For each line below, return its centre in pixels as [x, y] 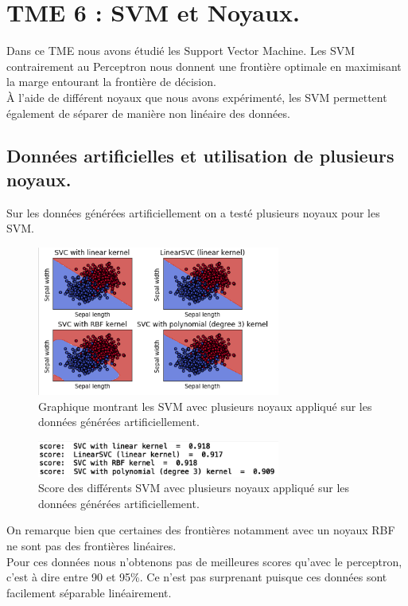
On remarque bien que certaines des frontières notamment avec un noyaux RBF [201, 530]
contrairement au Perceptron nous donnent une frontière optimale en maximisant [204, 66]
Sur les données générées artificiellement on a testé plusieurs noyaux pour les [193, 212]
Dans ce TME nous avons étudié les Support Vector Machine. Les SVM [181, 51]
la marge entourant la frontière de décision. [111, 82]
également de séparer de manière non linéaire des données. [148, 113]
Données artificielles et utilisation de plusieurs [200, 156]
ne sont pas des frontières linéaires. [91, 545]
